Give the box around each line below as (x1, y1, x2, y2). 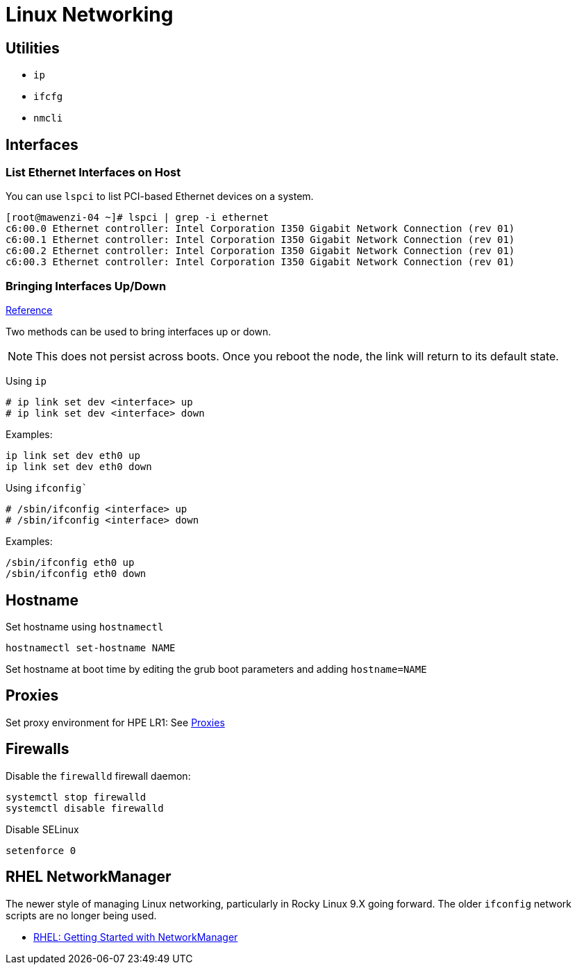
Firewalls (6, 740, 69, 758)
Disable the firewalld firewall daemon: (6, 769, 191, 782)
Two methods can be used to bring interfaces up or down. (6, 326, 271, 338)
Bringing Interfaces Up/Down (6, 278, 167, 293)
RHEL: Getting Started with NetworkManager (33, 930, 238, 943)
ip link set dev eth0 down (6, 461, 152, 473)
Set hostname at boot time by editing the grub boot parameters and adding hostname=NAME (6, 662, 427, 675)
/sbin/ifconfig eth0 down (6, 568, 147, 580)
